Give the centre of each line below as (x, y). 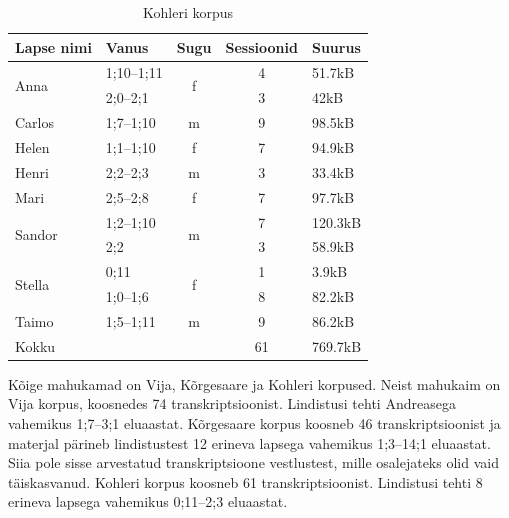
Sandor (36, 233)
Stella (32, 283)
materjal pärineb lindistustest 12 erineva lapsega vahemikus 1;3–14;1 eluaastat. (249, 442)
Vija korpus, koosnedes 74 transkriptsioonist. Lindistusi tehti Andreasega (232, 403)
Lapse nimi (53, 46)
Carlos (35, 122)
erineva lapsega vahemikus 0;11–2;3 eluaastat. (148, 501)
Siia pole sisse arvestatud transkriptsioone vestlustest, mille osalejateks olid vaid (253, 462)
